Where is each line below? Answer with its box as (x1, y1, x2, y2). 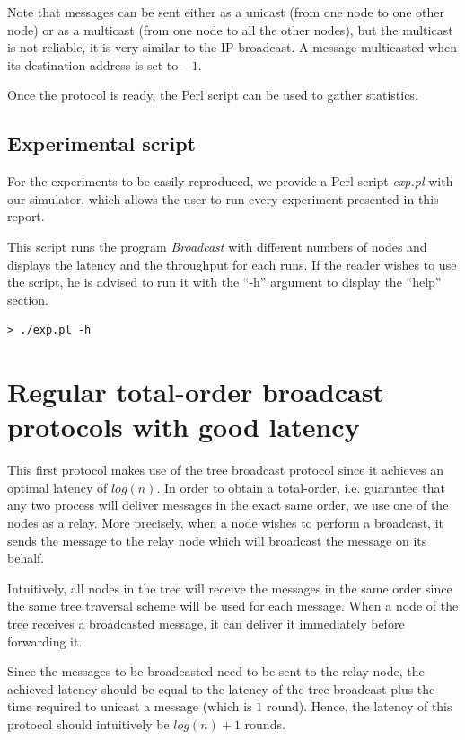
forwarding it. (7, 631, 83, 650)
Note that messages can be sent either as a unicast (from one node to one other (7, 3, 445, 21)
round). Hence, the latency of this (266, 697, 452, 716)
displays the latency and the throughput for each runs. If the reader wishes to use (7, 254, 457, 273)
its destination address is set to (7, 55, 179, 74)
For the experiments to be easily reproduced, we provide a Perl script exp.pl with (7, 172, 453, 191)
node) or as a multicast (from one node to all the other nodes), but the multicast (7, 20, 453, 39)
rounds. (244, 714, 285, 733)
